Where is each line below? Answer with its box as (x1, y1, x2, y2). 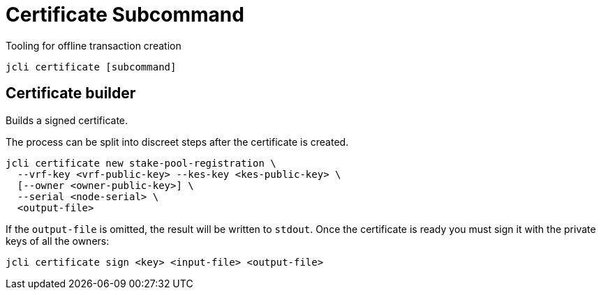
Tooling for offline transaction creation (6, 39, 181, 52)
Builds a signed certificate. (6, 114, 128, 126)
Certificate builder (6, 84, 136, 103)
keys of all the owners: (6, 234, 110, 247)
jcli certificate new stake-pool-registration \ (6, 157, 276, 169)
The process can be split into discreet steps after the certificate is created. (6, 135, 349, 148)
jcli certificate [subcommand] (6, 61, 177, 73)
